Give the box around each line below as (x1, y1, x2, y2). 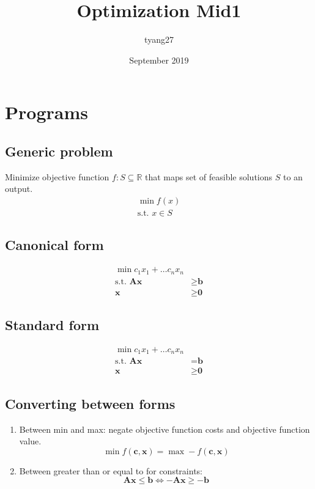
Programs (5, 100, 88, 125)
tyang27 (144, 33, 174, 46)
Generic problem (5, 141, 113, 160)
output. (5, 182, 33, 195)
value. (19, 435, 42, 447)
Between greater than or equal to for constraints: (19, 464, 202, 477)
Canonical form (5, 235, 104, 254)
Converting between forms (5, 394, 176, 413)
